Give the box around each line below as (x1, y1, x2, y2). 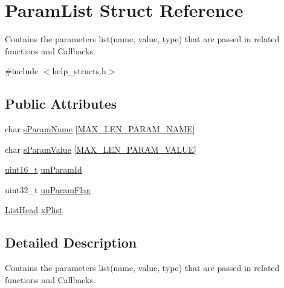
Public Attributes (5, 94, 117, 113)
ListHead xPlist (5, 203, 63, 216)
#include (5, 65, 39, 77)
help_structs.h (52, 65, 106, 77)
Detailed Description (5, 233, 137, 252)
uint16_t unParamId (5, 163, 82, 176)
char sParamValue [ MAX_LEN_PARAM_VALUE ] (5, 142, 196, 155)
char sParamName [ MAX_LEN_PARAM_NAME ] (5, 123, 195, 135)
